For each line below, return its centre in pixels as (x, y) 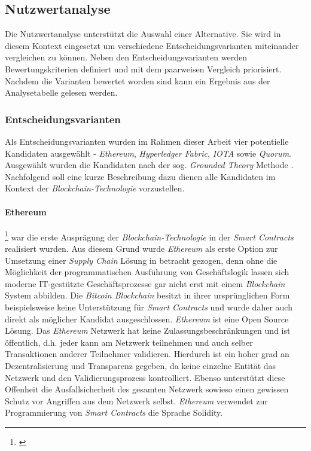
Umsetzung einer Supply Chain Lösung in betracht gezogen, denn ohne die (141, 260)
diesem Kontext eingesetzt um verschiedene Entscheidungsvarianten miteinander (152, 45)
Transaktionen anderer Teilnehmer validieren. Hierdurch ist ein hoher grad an (147, 354)
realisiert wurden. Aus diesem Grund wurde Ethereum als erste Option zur (141, 248)
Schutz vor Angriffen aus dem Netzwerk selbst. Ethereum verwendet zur (136, 400)
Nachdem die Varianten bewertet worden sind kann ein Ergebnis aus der (138, 80)
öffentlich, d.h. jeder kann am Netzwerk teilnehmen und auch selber (129, 342)
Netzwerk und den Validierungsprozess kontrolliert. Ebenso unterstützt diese (145, 377)
